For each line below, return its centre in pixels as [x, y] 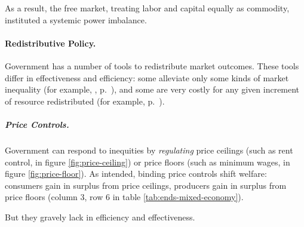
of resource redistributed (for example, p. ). [85, 101]
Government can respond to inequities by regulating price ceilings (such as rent [149, 150]
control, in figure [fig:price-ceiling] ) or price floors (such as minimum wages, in [148, 162]
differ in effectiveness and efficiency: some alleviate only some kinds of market [147, 77]
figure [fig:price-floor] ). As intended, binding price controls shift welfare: [136, 174]
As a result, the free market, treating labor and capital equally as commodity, [147, 8]
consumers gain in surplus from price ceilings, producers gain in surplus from [146, 185]
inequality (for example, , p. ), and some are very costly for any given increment [152, 89]
